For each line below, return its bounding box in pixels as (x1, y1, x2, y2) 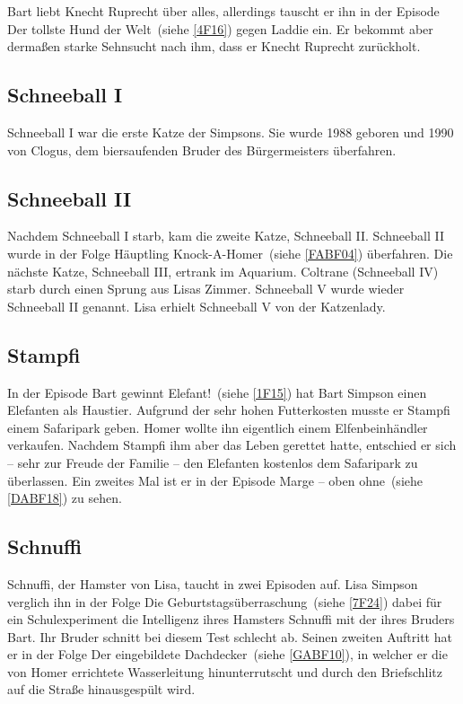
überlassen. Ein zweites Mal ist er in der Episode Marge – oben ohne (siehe (7, 471, 423, 489)
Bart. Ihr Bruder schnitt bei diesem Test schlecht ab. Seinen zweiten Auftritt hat (7, 627, 452, 646)
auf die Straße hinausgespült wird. (7, 680, 196, 699)
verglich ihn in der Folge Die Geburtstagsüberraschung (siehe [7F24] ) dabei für (7, 592, 442, 611)
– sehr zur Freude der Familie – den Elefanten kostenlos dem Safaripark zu (7, 453, 418, 471)
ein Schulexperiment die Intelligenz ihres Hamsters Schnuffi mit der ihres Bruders (7, 610, 455, 629)
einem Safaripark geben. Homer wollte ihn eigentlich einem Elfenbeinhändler (7, 418, 428, 436)
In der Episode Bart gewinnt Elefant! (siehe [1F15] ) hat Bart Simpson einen (7, 383, 427, 401)
